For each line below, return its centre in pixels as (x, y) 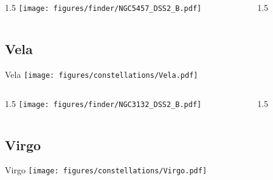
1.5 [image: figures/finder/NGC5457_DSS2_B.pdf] (103, 7)
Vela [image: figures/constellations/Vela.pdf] (102, 74)
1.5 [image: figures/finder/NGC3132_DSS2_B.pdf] (103, 103)
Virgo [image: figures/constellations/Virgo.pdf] (106, 170)
